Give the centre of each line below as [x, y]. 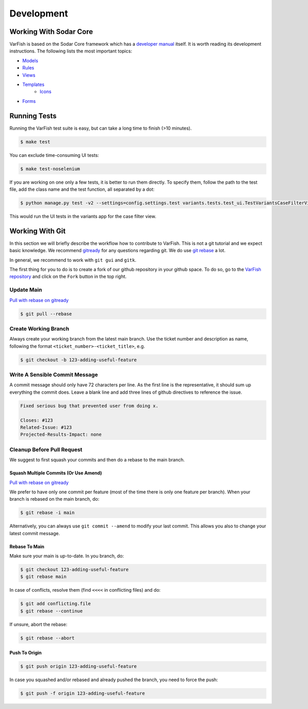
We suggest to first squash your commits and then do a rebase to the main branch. [97, 460]
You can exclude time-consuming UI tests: [54, 155]
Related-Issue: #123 [46, 427]
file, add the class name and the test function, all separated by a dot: [82, 189]
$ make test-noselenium [50, 169]
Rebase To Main [27, 546]
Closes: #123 [37, 420]
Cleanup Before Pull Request [46, 449]
